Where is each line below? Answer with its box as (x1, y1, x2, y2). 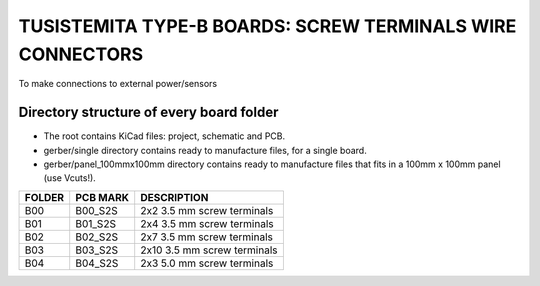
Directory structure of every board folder (18, 104, 279, 121)
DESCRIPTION (140, 190, 209, 204)
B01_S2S (75, 216, 117, 230)
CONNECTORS (18, 43, 144, 65)
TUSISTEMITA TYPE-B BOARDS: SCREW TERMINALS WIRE (18, 15, 517, 37)
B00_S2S (75, 203, 119, 217)
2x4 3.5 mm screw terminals (140, 216, 274, 230)
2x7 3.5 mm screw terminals (140, 230, 274, 244)
